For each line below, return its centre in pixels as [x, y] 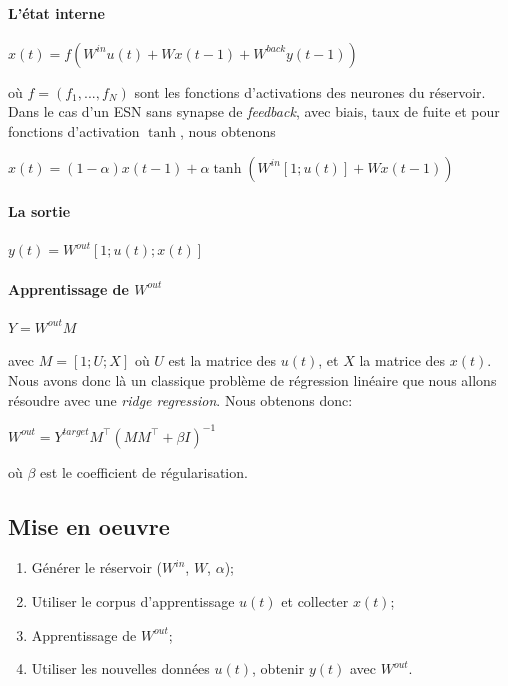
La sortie [39, 211]
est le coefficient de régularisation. [144, 471]
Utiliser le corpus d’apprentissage [133, 601]
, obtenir [278, 668]
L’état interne [56, 12]
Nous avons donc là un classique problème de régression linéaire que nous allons [252, 379]
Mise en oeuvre [89, 525]
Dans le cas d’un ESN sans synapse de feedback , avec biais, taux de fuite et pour [254, 111]
